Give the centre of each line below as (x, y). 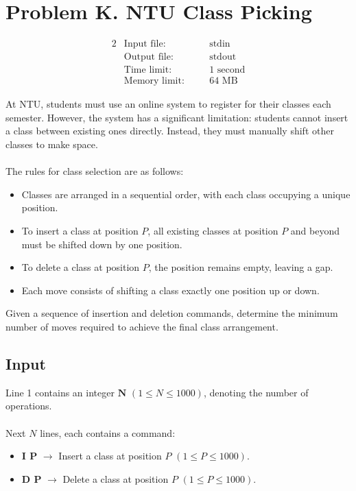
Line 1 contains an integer (60, 392)
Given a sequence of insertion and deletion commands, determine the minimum (172, 313)
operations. (29, 406)
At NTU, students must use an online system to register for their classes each (168, 104)
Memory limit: (154, 81)
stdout (223, 57)
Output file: (149, 57)
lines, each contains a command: (108, 432)
